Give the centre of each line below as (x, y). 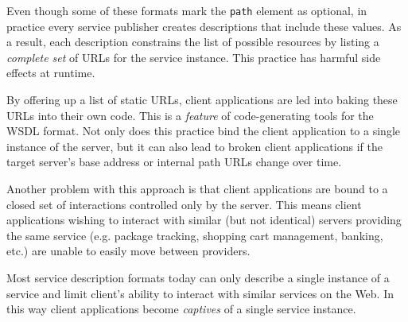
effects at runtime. (51, 73)
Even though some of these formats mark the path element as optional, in (187, 10)
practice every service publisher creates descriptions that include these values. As (204, 26)
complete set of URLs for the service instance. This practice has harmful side (194, 57)
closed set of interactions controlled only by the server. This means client (184, 204)
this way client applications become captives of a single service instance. (181, 309)
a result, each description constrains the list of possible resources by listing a (193, 42)
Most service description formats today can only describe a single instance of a (198, 277)
